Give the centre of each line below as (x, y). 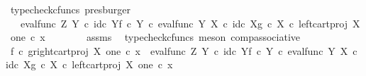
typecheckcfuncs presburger (71, 9)
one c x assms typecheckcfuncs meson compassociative (155, 37)
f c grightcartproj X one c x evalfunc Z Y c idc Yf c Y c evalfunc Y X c (184, 50)
